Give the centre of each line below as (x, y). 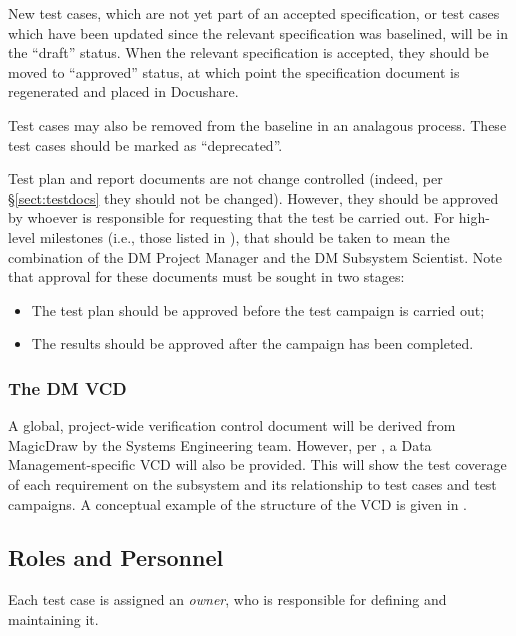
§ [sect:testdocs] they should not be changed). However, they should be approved (253, 197)
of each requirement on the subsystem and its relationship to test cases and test (252, 483)
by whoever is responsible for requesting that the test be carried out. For (231, 217)
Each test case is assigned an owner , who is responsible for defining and (227, 599)
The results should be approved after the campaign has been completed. (252, 343)
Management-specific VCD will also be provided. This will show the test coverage (257, 464)
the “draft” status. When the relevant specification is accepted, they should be (248, 52)
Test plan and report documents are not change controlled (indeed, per (225, 178)
